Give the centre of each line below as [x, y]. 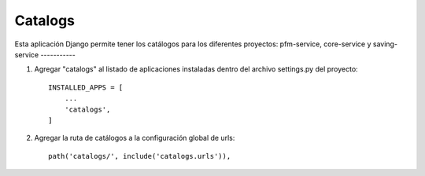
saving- [385, 44]
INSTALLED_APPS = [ [86, 87]
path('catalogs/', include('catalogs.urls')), [140, 156]
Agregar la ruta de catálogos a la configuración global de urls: [135, 138]
